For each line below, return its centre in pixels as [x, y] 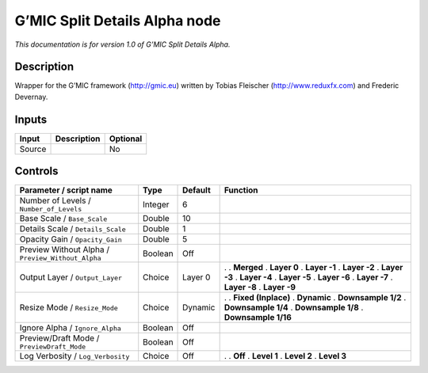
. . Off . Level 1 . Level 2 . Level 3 [285, 356]
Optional [126, 139]
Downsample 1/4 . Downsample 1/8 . [294, 307]
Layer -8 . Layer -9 [260, 287]
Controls [36, 171]
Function [241, 190]
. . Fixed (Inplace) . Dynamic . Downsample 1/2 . [315, 298]
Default [197, 190]
